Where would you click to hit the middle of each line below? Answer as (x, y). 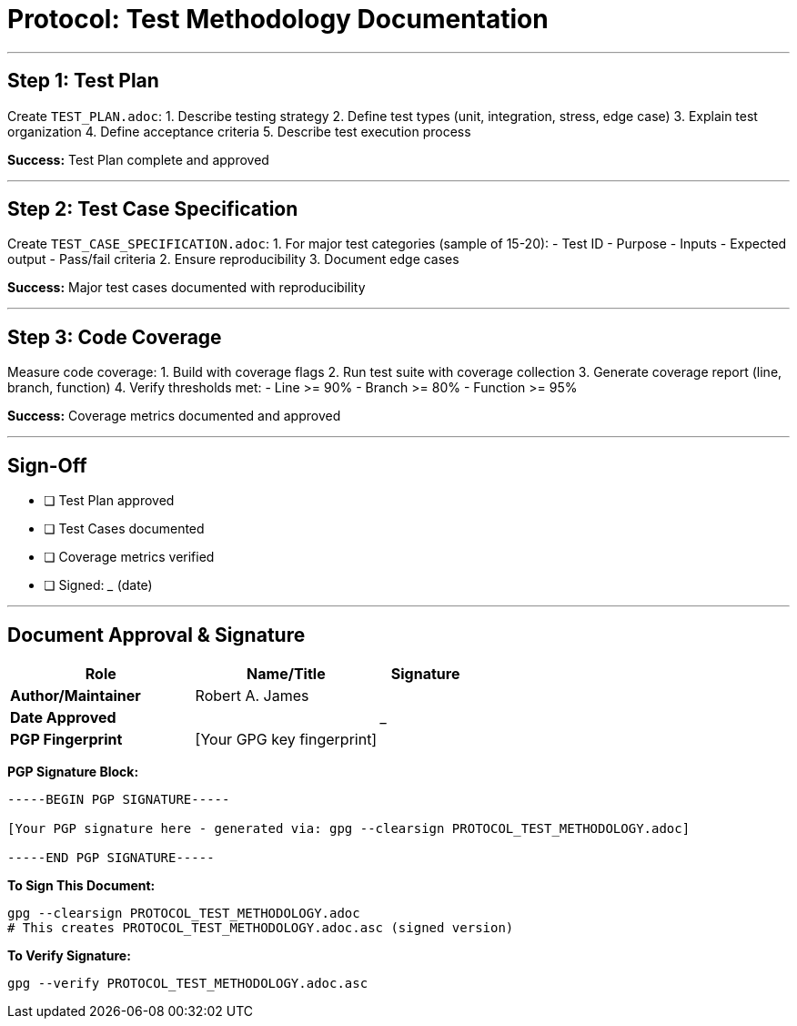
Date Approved (63, 717)
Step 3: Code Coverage (115, 337)
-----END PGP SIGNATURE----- (111, 857)
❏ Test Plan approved (109, 501)
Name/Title (286, 673)
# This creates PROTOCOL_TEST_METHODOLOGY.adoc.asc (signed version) (261, 927)
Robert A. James (252, 695)
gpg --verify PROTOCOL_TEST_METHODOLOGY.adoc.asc (188, 983)
